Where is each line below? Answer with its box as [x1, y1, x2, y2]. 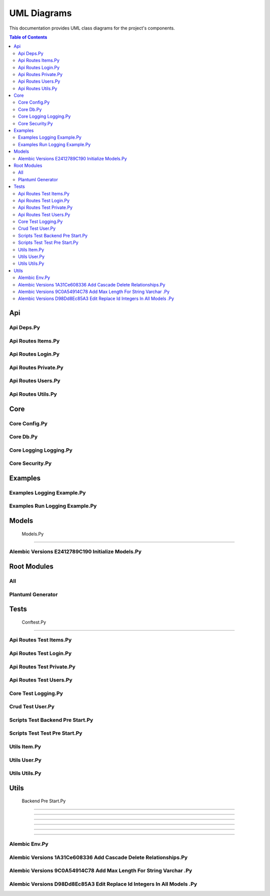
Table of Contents [9, 34, 47, 40]
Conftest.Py [21, 619, 46, 625]
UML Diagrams [9, 8, 72, 19]
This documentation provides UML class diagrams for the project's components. [9, 25, 175, 31]
